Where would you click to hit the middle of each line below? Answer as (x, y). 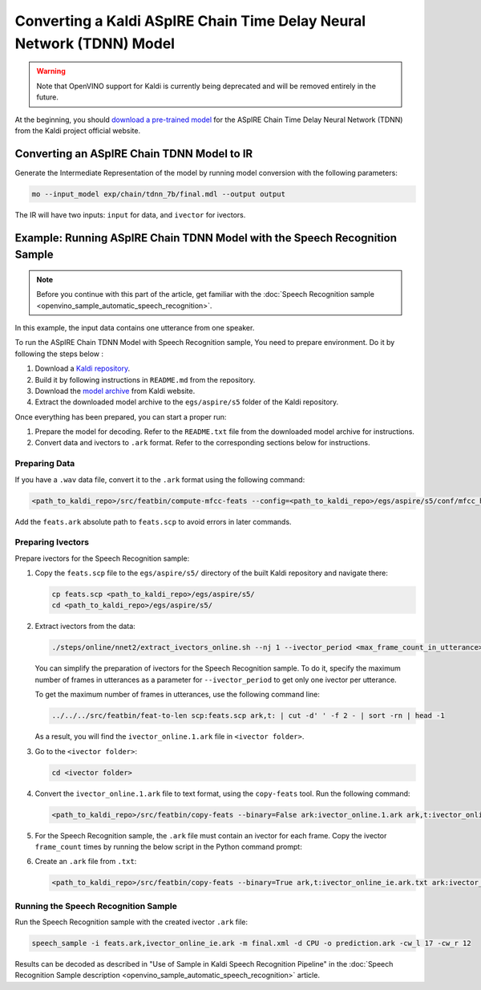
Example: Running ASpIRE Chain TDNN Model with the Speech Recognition (206, 238)
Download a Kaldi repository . (83, 368)
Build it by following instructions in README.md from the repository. (145, 379)
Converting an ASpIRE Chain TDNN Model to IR (134, 154)
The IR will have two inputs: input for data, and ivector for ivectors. (130, 215)
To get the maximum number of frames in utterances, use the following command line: (177, 695)
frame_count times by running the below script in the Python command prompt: (168, 846)
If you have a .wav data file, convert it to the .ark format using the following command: (160, 479)
